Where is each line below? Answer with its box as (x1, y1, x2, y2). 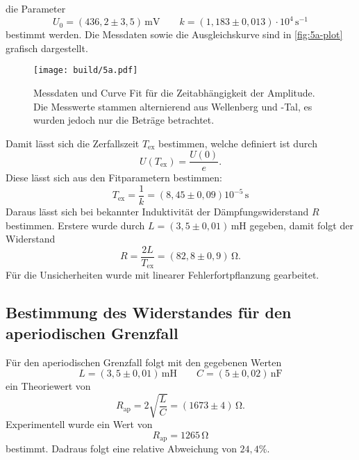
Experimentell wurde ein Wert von (6, 417, 153, 432)
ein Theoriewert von (6, 379, 91, 393)
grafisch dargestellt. (6, 40, 88, 55)
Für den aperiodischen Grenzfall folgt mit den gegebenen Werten (6, 354, 282, 369)
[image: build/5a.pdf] (33, 65, 138, 76)
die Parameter (6, 1, 66, 15)
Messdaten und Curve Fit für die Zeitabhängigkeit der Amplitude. (33, 85, 315, 99)
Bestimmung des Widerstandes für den (6, 302, 292, 323)
